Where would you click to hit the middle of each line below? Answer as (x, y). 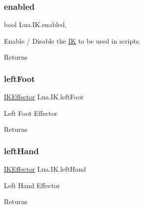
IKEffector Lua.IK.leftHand (45, 169)
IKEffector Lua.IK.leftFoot (44, 97)
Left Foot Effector (31, 113)
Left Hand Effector (32, 185)
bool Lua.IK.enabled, (35, 24)
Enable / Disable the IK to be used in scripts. (72, 40)
